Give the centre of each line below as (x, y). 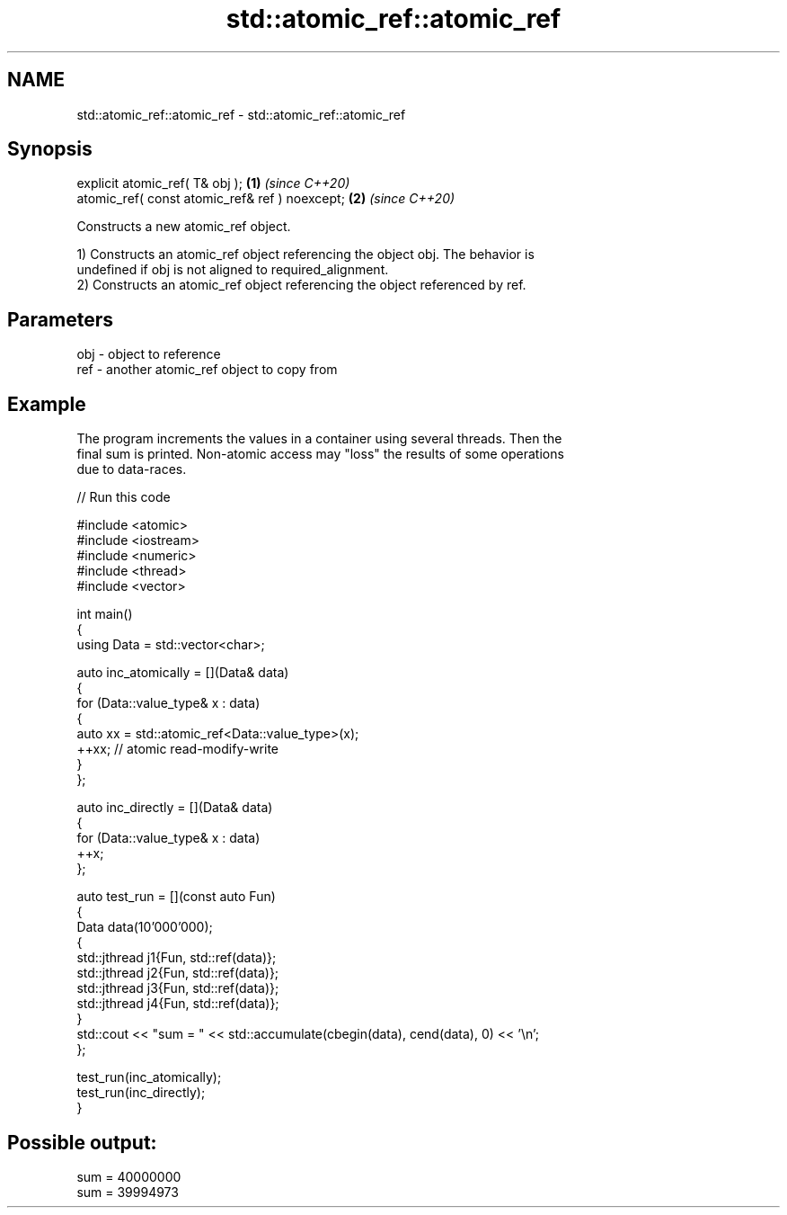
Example (47, 404)
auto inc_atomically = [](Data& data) (183, 673)
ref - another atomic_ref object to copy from (207, 370)
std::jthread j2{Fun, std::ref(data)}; (178, 973)
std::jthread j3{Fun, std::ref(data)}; (178, 988)
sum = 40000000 (129, 1176)
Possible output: (82, 1142)
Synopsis (50, 149)
